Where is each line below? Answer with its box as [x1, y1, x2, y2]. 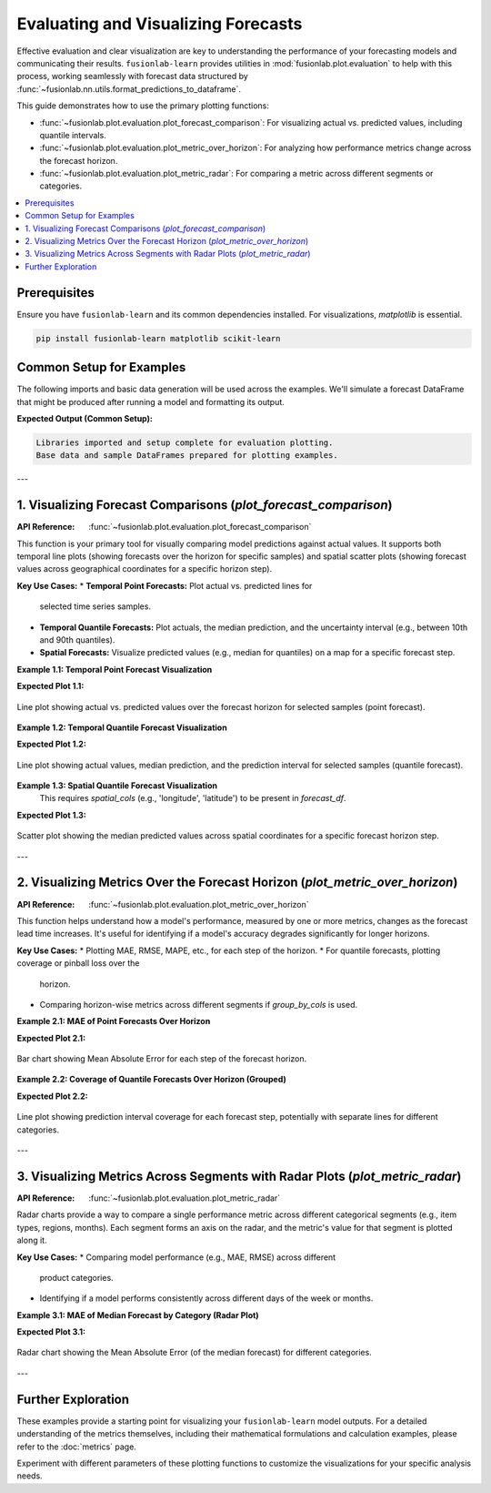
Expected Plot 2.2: [16, 1091, 88, 1102]
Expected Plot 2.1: [16, 1032, 86, 1043]
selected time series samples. [39, 601, 152, 612]
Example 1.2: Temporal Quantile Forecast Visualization [16, 722, 227, 733]
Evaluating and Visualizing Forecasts [16, 14, 303, 34]
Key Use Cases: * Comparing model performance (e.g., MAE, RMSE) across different [16, 1252, 336, 1263]
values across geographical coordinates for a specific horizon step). [16, 564, 273, 574]
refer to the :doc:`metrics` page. [16, 1441, 136, 1452]
